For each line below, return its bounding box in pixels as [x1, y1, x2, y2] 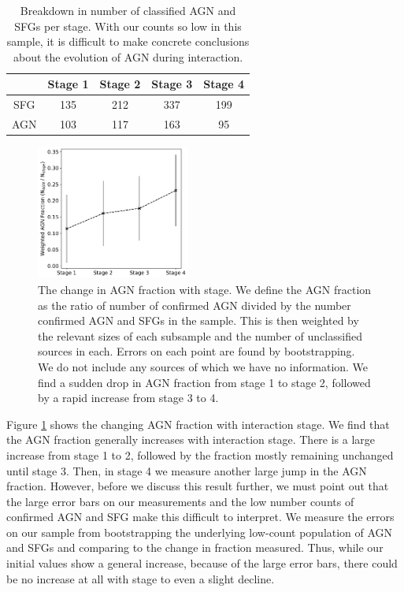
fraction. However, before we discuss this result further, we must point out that [6, 478, 389, 494]
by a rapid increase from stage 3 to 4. [38, 389, 219, 406]
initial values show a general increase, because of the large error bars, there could [6, 555, 398, 572]
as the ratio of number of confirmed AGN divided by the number [38, 296, 351, 313]
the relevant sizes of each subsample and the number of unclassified [38, 327, 362, 344]
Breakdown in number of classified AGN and [20, 2, 236, 18]
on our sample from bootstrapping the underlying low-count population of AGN [6, 523, 393, 540]
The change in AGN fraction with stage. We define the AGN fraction [38, 281, 372, 297]
